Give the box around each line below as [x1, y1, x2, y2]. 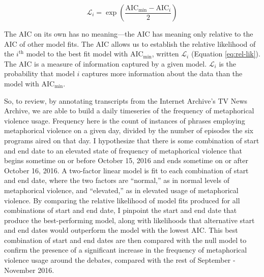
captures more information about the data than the [82, 68, 243, 79]
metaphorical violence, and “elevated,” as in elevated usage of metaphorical [4, 184, 239, 195]
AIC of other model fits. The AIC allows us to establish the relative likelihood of [4, 38, 256, 49]
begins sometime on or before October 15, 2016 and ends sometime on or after [4, 155, 248, 166]
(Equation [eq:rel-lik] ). [191, 48, 260, 59]
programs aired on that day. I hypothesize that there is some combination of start [4, 135, 259, 145]
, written [152, 48, 179, 59]
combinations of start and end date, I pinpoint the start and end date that [4, 205, 237, 216]
